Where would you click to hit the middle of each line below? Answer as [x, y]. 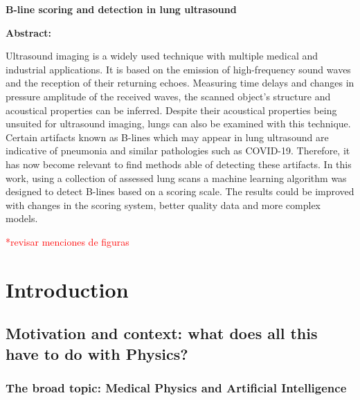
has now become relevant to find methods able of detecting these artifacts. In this [179, 164]
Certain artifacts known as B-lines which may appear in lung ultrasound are [167, 137]
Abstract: [29, 32]
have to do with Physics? [97, 353]
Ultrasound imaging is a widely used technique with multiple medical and [162, 56]
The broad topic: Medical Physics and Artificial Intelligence [176, 387]
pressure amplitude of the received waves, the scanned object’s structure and [168, 96]
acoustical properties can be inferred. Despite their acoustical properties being [171, 110]
